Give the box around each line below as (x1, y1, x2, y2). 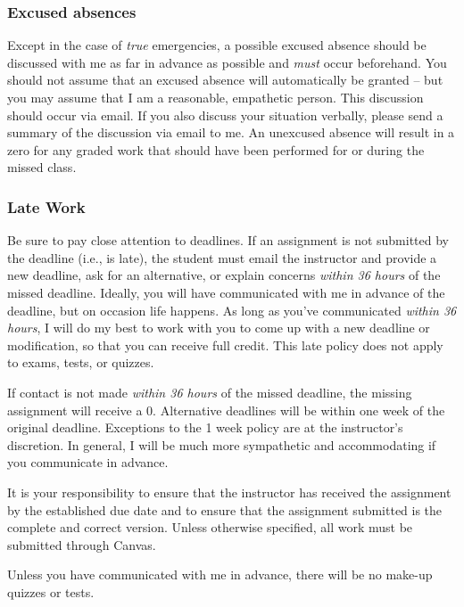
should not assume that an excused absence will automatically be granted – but (7, 70, 443, 89)
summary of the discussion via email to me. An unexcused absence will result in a (7, 123, 455, 142)
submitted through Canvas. (7, 535, 156, 554)
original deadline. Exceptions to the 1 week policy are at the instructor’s (7, 418, 403, 437)
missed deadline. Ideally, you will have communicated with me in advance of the (7, 283, 445, 301)
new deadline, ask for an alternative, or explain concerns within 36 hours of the (7, 266, 441, 284)
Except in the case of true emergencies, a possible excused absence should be (7, 36, 427, 54)
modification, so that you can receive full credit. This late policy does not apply (7, 335, 443, 354)
